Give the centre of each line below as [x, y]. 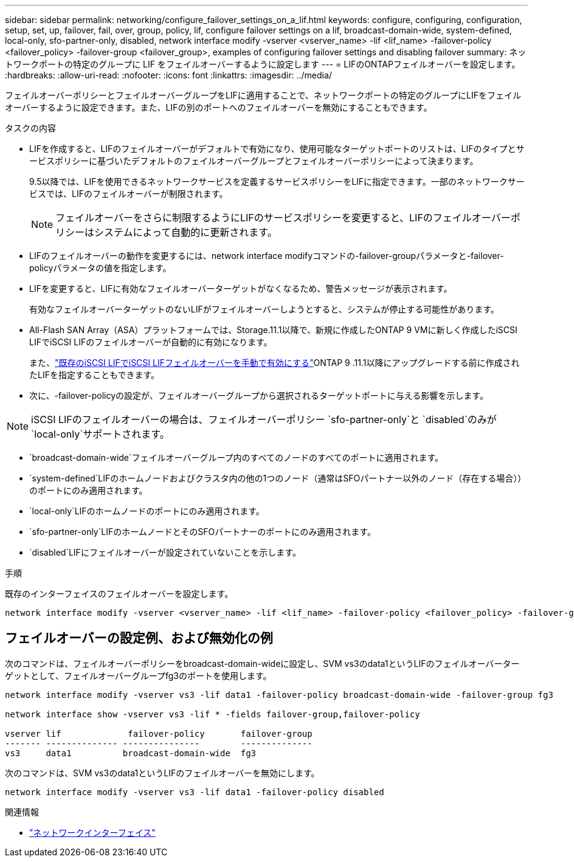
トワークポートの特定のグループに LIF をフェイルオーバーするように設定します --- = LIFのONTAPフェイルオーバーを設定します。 [263, 64]
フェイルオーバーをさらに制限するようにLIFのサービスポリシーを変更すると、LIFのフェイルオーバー [283, 218]
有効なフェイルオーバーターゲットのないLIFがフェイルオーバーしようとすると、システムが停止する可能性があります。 [264, 309]
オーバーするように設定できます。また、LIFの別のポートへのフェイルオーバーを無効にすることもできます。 [219, 107]
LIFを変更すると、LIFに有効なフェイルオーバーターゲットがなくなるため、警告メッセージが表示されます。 [241, 288]
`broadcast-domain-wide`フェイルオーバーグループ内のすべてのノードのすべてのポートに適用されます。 [237, 457]
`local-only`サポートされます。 [100, 434]
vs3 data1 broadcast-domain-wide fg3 [131, 753]
